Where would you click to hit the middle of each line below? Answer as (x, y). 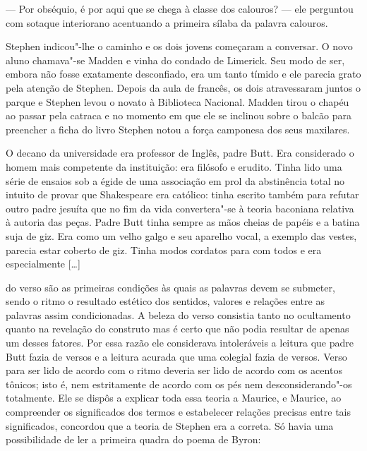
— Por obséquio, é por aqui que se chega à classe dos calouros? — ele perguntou (180, 8)
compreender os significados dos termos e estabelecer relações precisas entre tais (178, 412)
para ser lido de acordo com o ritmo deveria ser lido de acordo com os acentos (174, 370)
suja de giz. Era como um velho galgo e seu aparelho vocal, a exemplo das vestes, (181, 235)
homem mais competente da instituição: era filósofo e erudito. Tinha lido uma (174, 166)
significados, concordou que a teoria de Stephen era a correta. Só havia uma (170, 425)
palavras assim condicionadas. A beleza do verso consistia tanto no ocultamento (178, 314)
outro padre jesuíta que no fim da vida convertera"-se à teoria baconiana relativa (180, 208)
